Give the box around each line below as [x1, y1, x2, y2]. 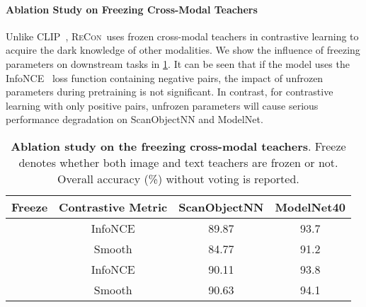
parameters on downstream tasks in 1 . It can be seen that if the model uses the [6, 56, 350, 71]
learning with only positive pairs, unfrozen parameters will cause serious [6, 98, 319, 112]
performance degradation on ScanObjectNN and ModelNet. [6, 112, 263, 127]
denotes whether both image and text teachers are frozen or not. [18, 153, 338, 170]
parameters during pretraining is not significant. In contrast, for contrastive [6, 84, 333, 99]
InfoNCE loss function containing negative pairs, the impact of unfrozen [6, 70, 324, 85]
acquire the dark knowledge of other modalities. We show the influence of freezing [6, 42, 360, 57]
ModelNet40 [275, 198, 345, 215]
